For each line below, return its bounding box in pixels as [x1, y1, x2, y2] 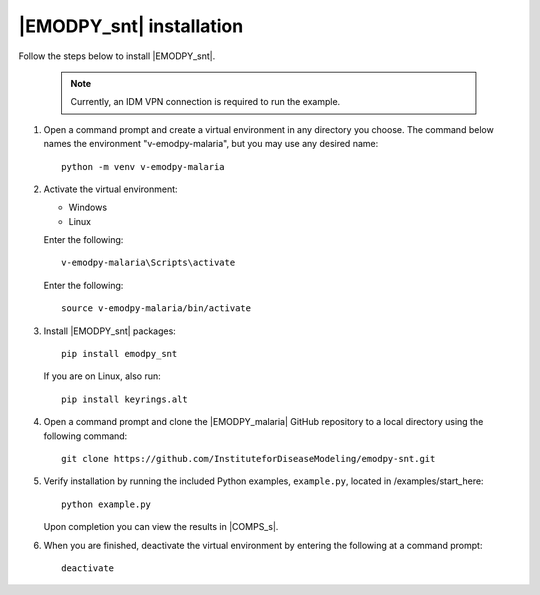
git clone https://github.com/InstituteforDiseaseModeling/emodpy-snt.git [61, 453, 436, 464]
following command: [43, 430, 128, 442]
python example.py [61, 498, 152, 510]
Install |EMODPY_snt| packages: [43, 325, 177, 337]
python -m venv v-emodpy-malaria [61, 161, 225, 172]
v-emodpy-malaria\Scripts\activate [61, 257, 236, 269]
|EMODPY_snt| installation [18, 15, 244, 37]
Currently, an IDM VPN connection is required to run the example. [70, 96, 341, 108]
